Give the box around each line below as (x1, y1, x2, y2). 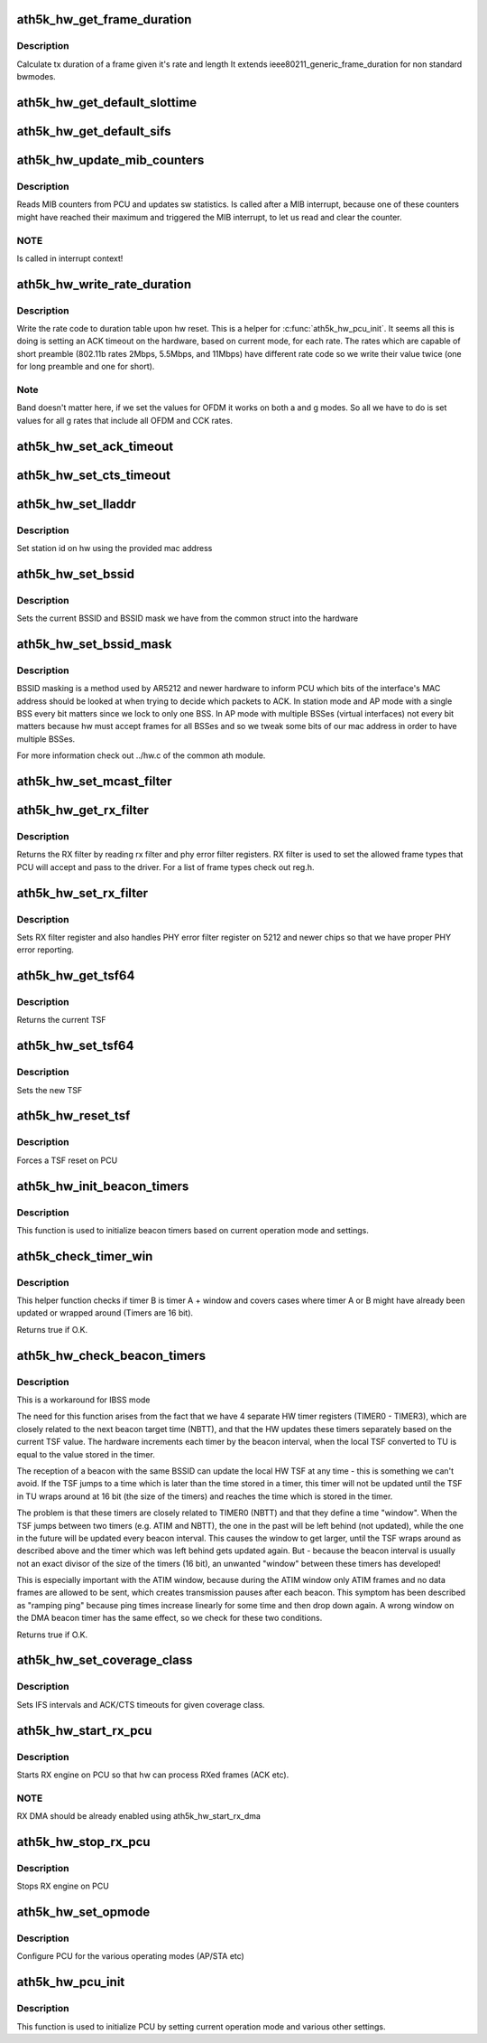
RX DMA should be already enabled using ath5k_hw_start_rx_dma (16, 1811, 262, 1822)
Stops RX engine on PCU (16, 1880, 110, 1892)
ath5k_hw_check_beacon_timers (16, 1347, 207, 1364)
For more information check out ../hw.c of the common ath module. (16, 750, 266, 761)
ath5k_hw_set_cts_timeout (16, 467, 171, 483)
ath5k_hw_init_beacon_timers (16, 1178, 189, 1194)
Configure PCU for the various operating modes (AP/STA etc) (16, 1951, 245, 1962)
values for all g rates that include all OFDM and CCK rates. (16, 415, 234, 426)
